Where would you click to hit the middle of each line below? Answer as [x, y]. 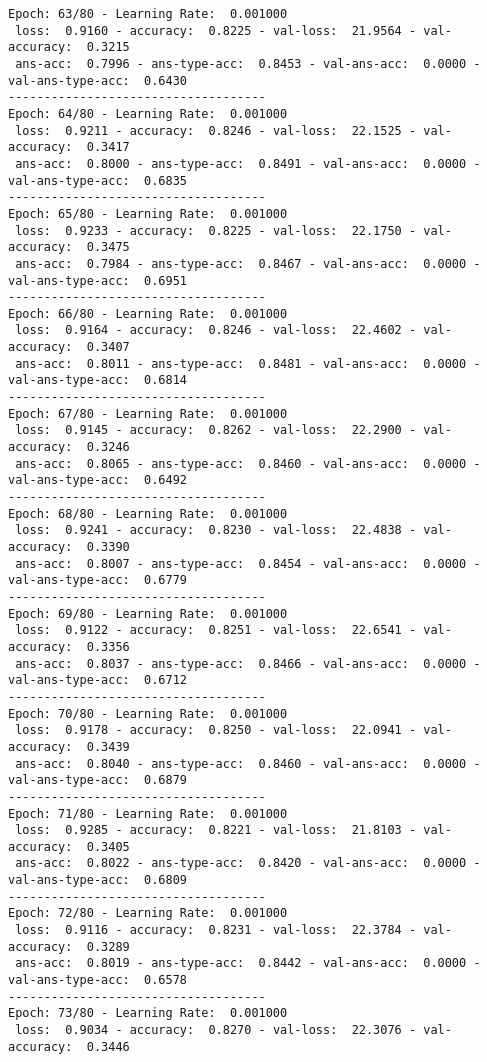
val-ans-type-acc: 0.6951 [97, 280]
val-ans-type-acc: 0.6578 [97, 980]
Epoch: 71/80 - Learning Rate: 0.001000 [148, 813]
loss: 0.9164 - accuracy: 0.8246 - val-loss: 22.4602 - [216, 330]
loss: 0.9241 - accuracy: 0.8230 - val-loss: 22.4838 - [216, 530]
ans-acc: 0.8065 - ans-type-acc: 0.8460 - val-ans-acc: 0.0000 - [248, 463]
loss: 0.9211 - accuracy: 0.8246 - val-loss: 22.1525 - [216, 130]
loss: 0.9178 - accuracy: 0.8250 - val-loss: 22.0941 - [216, 730]
